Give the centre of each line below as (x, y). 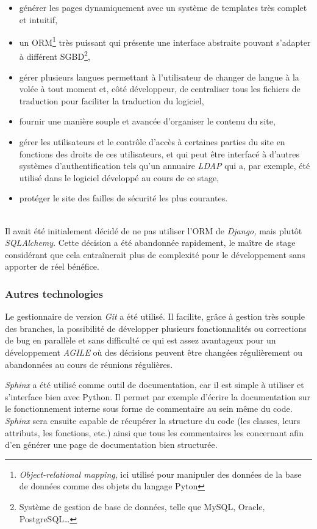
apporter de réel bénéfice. (52, 266)
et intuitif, (38, 19)
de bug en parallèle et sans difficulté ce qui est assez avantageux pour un (141, 340)
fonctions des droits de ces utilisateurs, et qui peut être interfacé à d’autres (159, 153)
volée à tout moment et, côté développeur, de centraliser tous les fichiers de (160, 89)
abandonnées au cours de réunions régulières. (89, 364)
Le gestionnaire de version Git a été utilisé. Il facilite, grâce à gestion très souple (155, 316)
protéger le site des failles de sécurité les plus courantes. (123, 198)
